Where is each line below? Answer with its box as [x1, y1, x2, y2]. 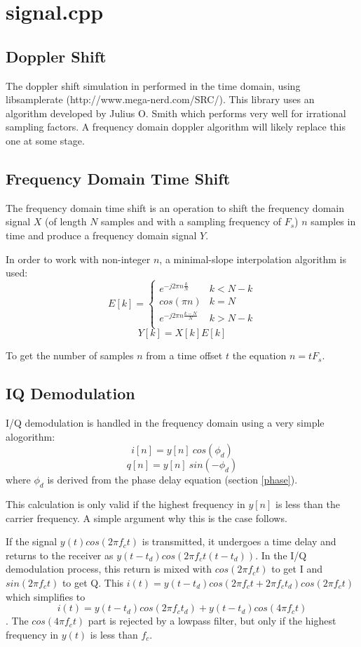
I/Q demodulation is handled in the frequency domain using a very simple [6, 415, 325, 429]
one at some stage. [6, 133, 85, 147]
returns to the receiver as [6, 547, 114, 562]
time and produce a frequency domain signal [6, 227, 197, 242]
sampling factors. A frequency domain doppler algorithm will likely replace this [6, 119, 346, 134]
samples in [311, 214, 356, 229]
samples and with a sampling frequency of [101, 214, 282, 229]
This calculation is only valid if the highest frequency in [6, 496, 245, 511]
